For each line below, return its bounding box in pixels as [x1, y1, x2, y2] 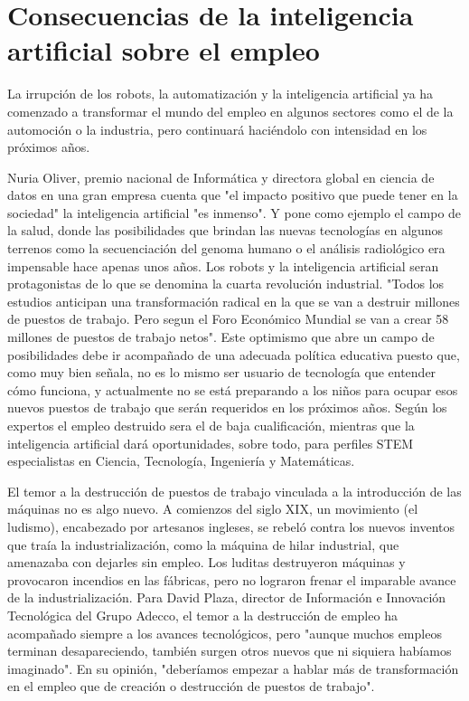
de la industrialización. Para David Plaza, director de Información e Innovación [7, 588, 446, 607]
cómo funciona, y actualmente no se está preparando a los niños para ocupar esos [7, 380, 458, 399]
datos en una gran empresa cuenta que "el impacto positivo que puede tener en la [7, 185, 458, 204]
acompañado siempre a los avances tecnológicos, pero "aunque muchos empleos [7, 623, 442, 642]
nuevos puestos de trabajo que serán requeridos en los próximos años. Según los [7, 398, 447, 417]
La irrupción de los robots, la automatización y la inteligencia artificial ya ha [7, 84, 434, 103]
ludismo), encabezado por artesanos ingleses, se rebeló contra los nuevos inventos [7, 516, 455, 535]
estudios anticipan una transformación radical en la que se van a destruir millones [7, 291, 460, 310]
